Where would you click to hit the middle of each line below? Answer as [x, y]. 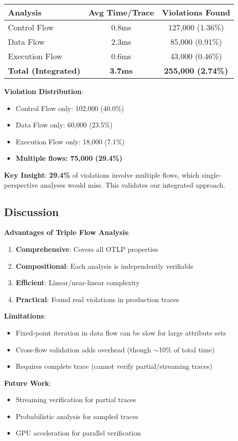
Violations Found [196, 12]
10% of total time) [187, 349]
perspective [21, 184]
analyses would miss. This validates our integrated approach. [133, 184]
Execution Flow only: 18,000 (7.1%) [70, 141]
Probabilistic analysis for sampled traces [77, 416]
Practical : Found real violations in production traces [97, 299]
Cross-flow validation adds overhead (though [83, 349]
